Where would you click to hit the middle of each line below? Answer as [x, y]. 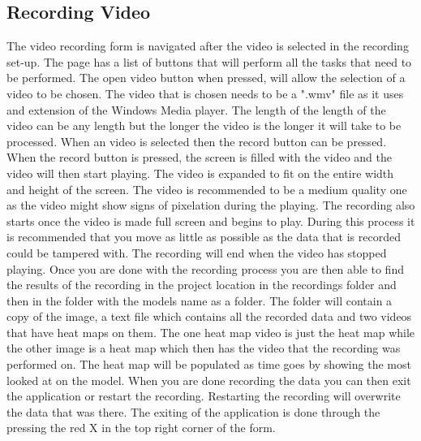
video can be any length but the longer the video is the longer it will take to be [204, 125]
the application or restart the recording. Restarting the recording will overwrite [204, 396]
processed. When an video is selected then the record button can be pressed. [197, 141]
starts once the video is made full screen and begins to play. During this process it [211, 220]
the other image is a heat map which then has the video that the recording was [204, 348]
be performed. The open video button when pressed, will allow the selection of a [206, 78]
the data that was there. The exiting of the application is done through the [193, 411]
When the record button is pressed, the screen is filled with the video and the [199, 157]
